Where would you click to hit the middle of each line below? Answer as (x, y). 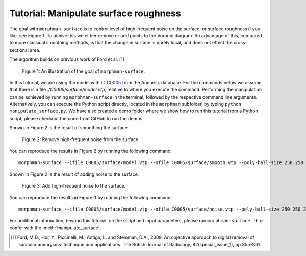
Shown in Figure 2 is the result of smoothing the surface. (69, 128)
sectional (19, 50)
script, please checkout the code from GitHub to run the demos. (76, 118)
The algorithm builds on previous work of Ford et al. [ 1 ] (67, 59)
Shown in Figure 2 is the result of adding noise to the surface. (74, 174)
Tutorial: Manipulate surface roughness (95, 13)
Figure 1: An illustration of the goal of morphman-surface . (84, 71)
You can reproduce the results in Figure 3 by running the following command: (91, 197)
